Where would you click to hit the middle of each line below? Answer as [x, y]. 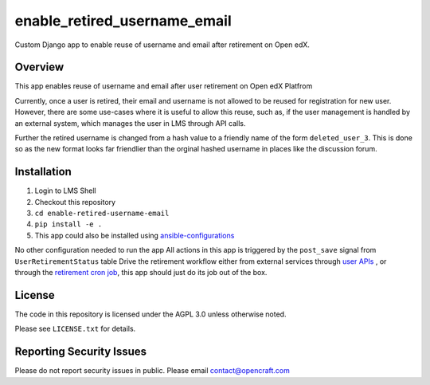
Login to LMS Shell [65, 191]
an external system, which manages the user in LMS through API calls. [130, 123]
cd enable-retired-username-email [102, 214]
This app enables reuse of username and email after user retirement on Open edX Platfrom [164, 86]
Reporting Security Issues [81, 352]
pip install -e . [68, 224]
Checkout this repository [75, 202]
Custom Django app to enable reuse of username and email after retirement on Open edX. [162, 45]
